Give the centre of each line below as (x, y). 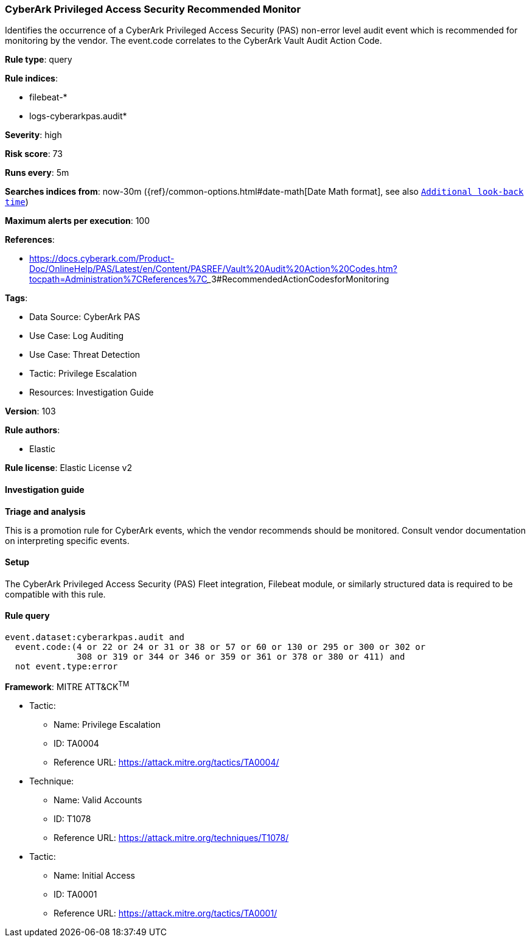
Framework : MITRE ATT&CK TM (67, 686)
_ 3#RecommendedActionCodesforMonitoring (298, 279)
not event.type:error (66, 667)
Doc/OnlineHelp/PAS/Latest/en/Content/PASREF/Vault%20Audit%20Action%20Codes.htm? (213, 269)
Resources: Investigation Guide (92, 392)
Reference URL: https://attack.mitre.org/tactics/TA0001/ (166, 913)
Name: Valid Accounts (98, 800)
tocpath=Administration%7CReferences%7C (118, 279)
